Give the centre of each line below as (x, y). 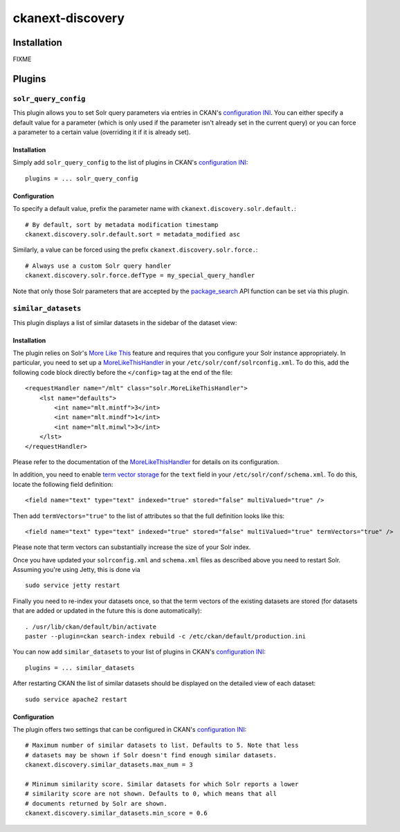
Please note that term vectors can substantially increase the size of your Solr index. (132, 547)
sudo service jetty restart (73, 585)
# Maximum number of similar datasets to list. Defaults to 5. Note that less (162, 746)
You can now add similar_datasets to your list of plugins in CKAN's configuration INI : (139, 652)
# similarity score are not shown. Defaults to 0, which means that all (151, 794)
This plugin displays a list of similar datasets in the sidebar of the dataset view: (125, 322)
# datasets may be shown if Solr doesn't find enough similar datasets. (151, 755)
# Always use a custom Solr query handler (98, 266)
